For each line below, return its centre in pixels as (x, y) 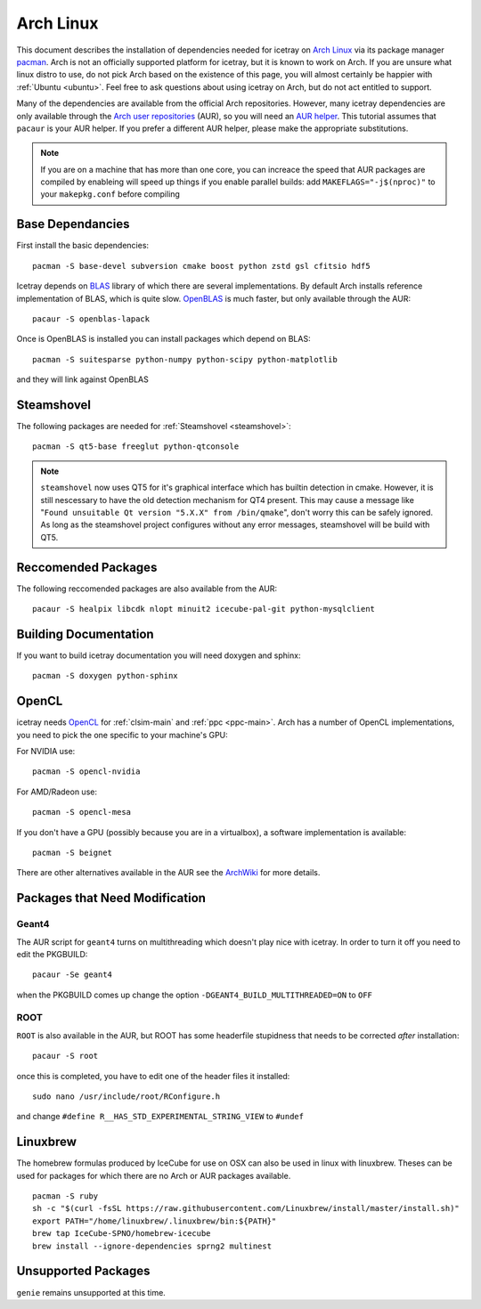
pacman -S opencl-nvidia (86, 772)
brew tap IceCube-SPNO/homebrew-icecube (122, 1234)
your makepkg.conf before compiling (110, 194)
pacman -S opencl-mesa (82, 812)
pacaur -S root (65, 1056)
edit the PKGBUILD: (52, 954)
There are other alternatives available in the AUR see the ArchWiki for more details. (168, 873)
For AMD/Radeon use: (57, 792)
